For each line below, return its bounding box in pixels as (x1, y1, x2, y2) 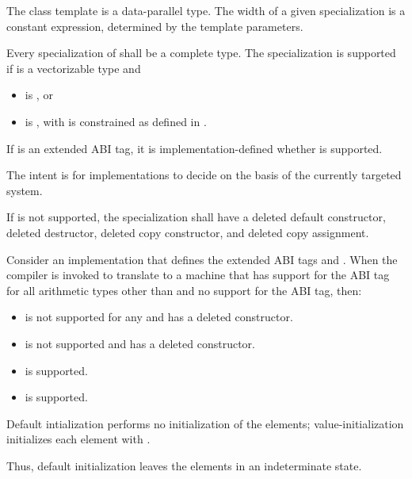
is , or (25, 86, 53, 103)
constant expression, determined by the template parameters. (6, 17, 303, 34)
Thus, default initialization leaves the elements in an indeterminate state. (6, 457, 362, 473)
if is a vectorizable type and (6, 59, 141, 76)
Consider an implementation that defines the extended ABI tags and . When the (6, 251, 398, 267)
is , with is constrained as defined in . (25, 113, 207, 129)
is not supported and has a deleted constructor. (25, 335, 255, 351)
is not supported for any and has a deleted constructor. (25, 308, 293, 325)
